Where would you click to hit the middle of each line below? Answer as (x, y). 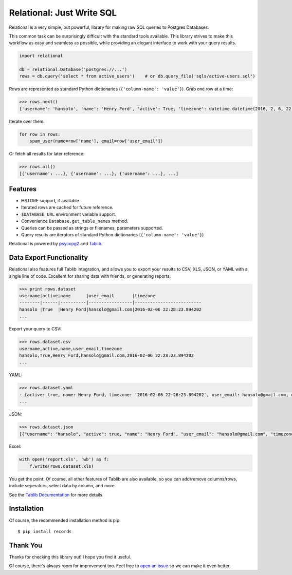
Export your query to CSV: (35, 329)
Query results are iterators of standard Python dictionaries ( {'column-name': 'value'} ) (112, 235)
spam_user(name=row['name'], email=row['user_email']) (96, 141)
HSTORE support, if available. (51, 201)
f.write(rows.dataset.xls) (62, 466)
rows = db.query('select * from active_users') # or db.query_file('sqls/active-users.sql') (137, 76)
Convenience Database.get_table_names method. (75, 221)
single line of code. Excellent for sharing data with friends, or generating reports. (90, 276)
